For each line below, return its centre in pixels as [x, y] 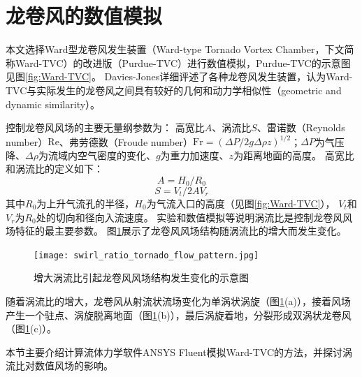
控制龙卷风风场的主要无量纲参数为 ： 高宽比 [105, 127]
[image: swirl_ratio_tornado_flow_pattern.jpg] [146, 255]
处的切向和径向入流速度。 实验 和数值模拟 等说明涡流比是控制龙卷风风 [194, 217]
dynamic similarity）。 [53, 104]
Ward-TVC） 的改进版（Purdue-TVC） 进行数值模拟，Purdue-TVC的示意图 [183, 62]
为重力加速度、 [195, 155]
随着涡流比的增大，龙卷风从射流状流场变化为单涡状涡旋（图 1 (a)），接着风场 [178, 301]
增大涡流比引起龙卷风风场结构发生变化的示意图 [141, 278]
